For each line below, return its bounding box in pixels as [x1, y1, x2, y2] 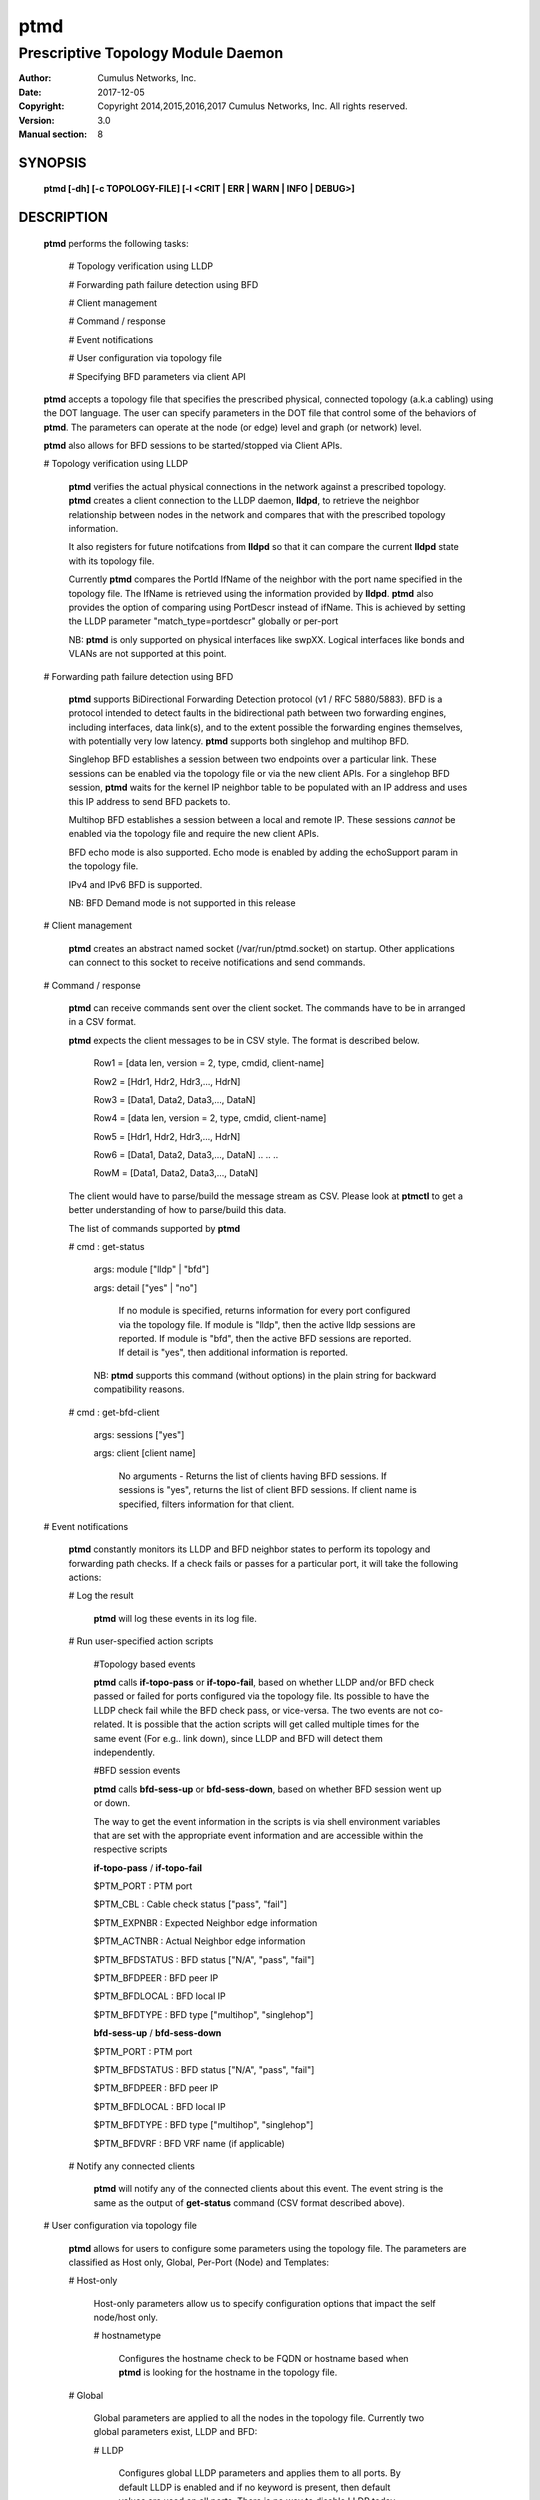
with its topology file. [68, 555, 155, 567]
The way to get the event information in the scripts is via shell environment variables [93, 1815, 441, 1827]
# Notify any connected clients [68, 2160, 195, 2172]
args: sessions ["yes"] [93, 1428, 185, 1440]
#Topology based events [93, 1658, 196, 1670]
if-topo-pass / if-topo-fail [93, 1861, 203, 1874]
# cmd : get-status [68, 1241, 145, 1253]
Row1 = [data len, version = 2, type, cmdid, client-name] [93, 1057, 325, 1069]
